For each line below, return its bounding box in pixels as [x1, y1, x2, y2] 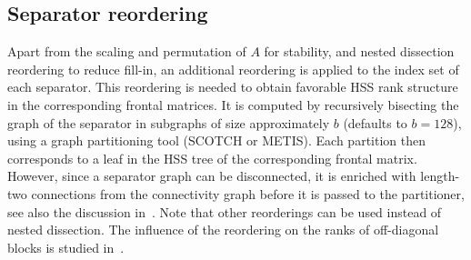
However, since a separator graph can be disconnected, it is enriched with [7, 166, 416, 185]
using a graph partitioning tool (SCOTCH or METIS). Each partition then [7, 131, 426, 150]
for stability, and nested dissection [264, 42, 455, 61]
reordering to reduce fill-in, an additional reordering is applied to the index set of [7, 59, 459, 78]
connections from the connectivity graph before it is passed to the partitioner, [31, 184, 465, 203]
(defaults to [343, 113, 407, 132]
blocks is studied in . [7, 237, 125, 256]
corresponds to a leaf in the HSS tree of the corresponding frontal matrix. [7, 148, 417, 167]
